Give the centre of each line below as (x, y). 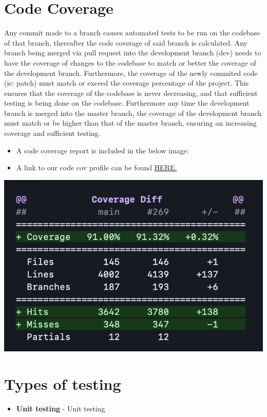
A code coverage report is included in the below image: (102, 150)
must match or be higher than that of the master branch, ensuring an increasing (130, 123)
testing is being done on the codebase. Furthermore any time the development (127, 103)
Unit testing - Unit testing (61, 409)
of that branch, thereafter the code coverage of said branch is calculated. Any (126, 42)
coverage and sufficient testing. (52, 133)
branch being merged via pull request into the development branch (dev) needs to (133, 53)
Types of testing (63, 384)
